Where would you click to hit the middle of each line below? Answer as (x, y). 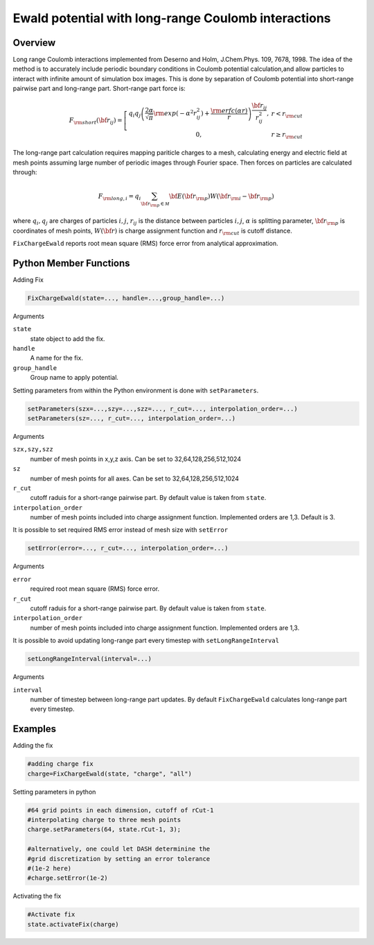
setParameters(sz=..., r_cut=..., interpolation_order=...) (132, 418)
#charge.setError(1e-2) (68, 878)
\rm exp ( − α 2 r (175, 113)
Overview (34, 43)
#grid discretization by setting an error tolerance (119, 859)
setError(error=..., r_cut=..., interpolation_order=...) (128, 548)
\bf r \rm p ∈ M (155, 204)
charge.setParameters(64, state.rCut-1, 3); (104, 829)
